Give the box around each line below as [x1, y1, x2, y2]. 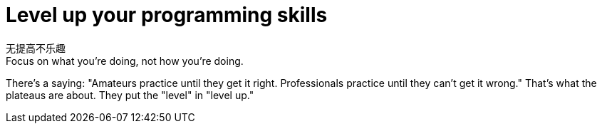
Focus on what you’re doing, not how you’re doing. [6, 54, 244, 67]
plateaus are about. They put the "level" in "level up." [6, 88, 254, 101]
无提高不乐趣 [6, 41, 66, 54]
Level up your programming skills [6, 3, 328, 27]
